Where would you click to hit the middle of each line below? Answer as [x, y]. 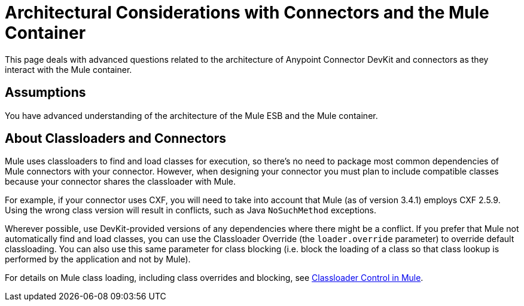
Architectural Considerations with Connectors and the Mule [247, 13]
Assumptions [45, 93]
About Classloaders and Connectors [116, 139]
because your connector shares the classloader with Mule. [121, 182]
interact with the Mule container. [68, 69]
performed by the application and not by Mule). [98, 259]
